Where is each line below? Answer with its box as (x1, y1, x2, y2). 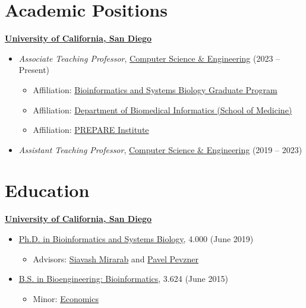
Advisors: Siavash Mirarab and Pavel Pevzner (33, 252, 199, 265)
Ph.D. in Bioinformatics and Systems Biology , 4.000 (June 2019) (18, 233, 254, 245)
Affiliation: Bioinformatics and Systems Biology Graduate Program (33, 83, 277, 96)
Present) (18, 63, 50, 76)
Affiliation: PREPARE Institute (33, 123, 149, 136)
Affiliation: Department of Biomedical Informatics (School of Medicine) (33, 103, 292, 116)
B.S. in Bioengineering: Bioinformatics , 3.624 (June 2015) (18, 272, 228, 285)
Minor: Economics (33, 292, 99, 304)
